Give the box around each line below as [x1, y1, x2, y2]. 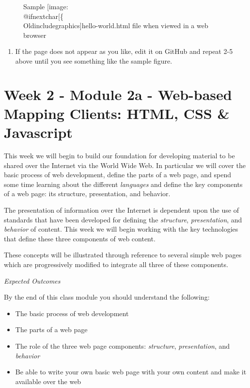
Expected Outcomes [4, 275, 61, 286]
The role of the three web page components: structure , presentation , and [15, 340, 230, 351]
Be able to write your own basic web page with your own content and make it [15, 367, 247, 377]
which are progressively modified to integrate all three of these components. [4, 259, 228, 269]
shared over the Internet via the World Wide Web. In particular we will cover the [4, 160, 246, 170]
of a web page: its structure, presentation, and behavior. [4, 188, 171, 199]
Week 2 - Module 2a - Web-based [4, 84, 232, 104]
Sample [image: [23, 1, 68, 11]
